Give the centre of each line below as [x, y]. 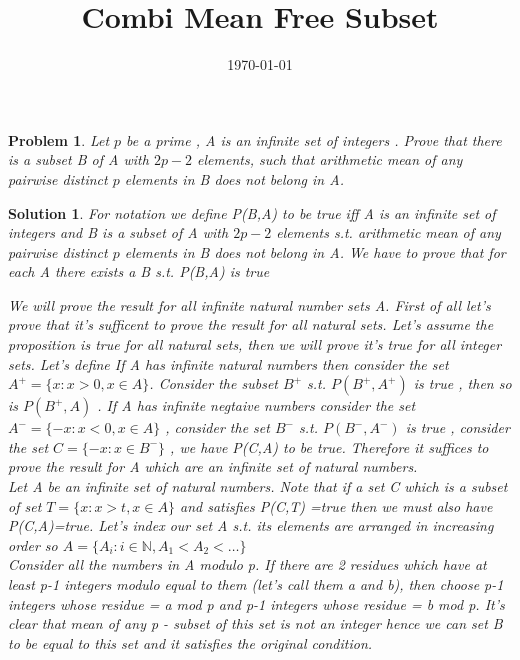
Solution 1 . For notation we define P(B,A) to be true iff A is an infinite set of [252, 212]
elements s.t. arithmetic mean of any [388, 232]
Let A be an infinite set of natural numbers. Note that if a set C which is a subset [258, 486]
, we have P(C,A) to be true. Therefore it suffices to [329, 446]
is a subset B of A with [78, 159]
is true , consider [457, 427]
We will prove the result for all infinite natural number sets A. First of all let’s [249, 304]
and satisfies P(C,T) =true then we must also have [336, 505]
